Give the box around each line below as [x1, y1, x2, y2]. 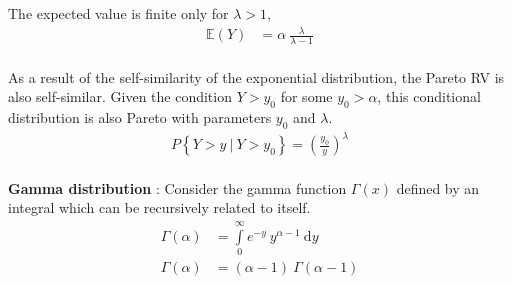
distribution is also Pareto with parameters [8, 106, 272, 127]
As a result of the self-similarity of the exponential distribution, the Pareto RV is [8, 66, 505, 87]
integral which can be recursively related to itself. [8, 197, 311, 218]
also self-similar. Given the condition [8, 86, 232, 107]
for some [280, 86, 333, 107]
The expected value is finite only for [8, 3, 229, 23]
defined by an [396, 177, 480, 198]
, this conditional [377, 86, 481, 107]
